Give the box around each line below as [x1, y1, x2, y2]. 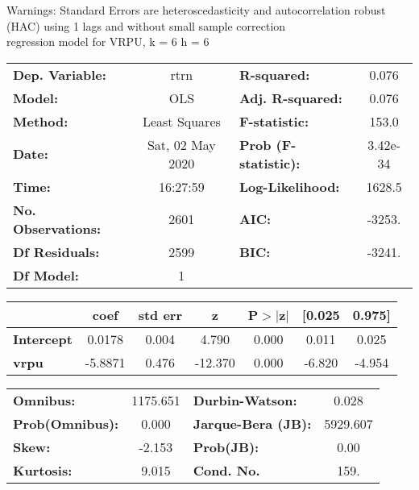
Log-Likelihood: [239, 176, 340, 196]
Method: [13, 111, 68, 131]
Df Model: [13, 265, 79, 284]
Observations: [13, 218, 102, 238]
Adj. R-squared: [239, 88, 342, 107]
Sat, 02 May [147, 135, 216, 154]
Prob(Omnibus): [13, 413, 119, 433]
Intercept [13, 329, 73, 348]
